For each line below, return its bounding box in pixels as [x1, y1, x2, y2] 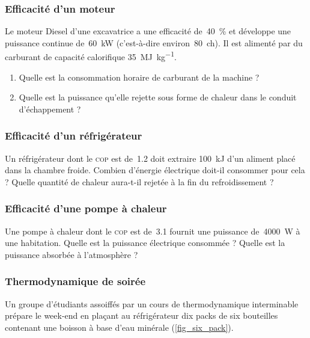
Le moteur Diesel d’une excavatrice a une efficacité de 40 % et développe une [5, 25, 291, 37]
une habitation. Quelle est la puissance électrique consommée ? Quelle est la [5, 236, 285, 249]
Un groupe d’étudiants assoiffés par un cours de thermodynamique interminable [5, 297, 299, 310]
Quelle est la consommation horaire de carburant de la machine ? [19, 70, 260, 83]
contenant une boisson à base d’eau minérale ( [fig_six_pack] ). [5, 321, 234, 333]
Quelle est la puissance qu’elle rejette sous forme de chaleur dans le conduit [19, 91, 297, 103]
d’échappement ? [19, 102, 81, 115]
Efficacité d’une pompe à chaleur [5, 201, 167, 216]
